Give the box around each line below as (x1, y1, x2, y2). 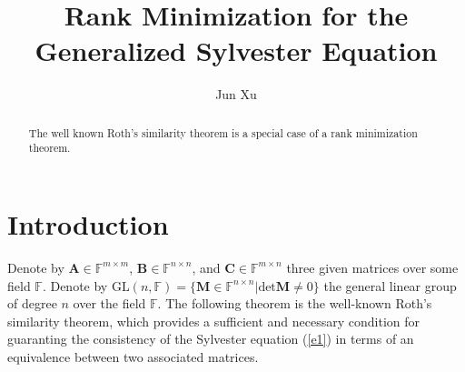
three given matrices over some (286, 257, 459, 276)
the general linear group (323, 276, 457, 295)
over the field (73, 294, 146, 313)
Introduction (7, 206, 169, 243)
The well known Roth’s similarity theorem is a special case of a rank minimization (28, 125, 418, 140)
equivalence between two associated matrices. (7, 347, 259, 366)
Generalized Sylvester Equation (35, 32, 438, 69)
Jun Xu (215, 85, 257, 104)
